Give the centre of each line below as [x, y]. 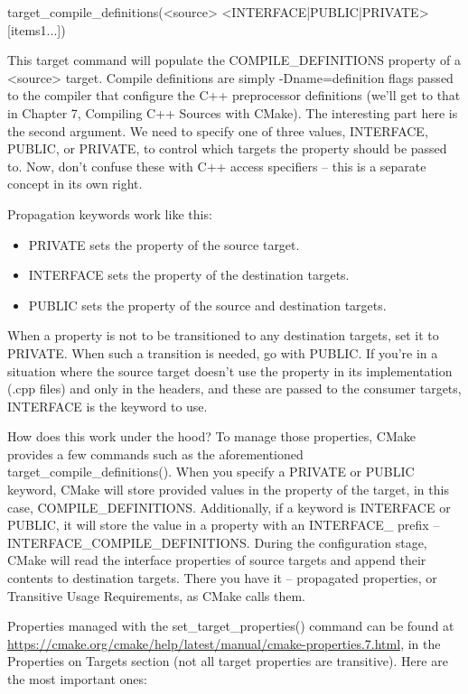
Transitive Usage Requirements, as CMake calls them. [156, 595]
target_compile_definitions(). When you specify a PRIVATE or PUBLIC [211, 472]
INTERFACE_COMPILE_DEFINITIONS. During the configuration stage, [217, 542]
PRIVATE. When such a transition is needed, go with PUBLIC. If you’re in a [223, 352]
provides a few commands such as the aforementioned [155, 453]
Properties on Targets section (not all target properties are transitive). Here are [228, 661]
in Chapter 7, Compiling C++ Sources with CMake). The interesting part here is [233, 112]
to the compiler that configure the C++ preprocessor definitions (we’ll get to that [234, 95]
